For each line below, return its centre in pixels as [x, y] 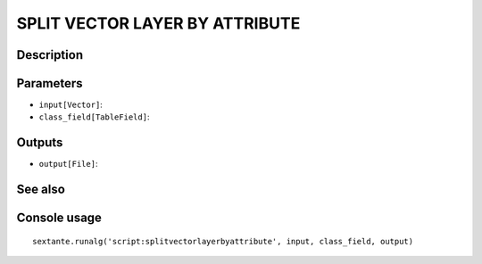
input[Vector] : [71, 105]
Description [50, 55]
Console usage [59, 218]
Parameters [50, 83]
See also [41, 190]
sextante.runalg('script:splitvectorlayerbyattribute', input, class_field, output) [223, 241]
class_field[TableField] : [94, 117]
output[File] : [68, 164]
